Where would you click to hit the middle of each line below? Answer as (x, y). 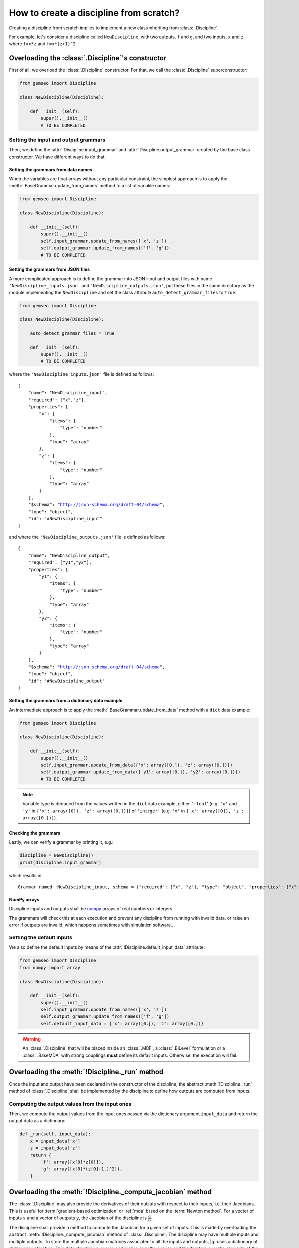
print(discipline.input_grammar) (61, 862)
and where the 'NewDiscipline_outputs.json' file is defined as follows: (87, 537)
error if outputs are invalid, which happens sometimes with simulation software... (92, 925)
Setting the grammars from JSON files (50, 269)
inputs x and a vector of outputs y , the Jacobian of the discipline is (78, 1218)
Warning (32, 1039)
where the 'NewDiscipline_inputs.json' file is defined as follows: (82, 374)
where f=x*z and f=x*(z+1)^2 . (43, 44)
